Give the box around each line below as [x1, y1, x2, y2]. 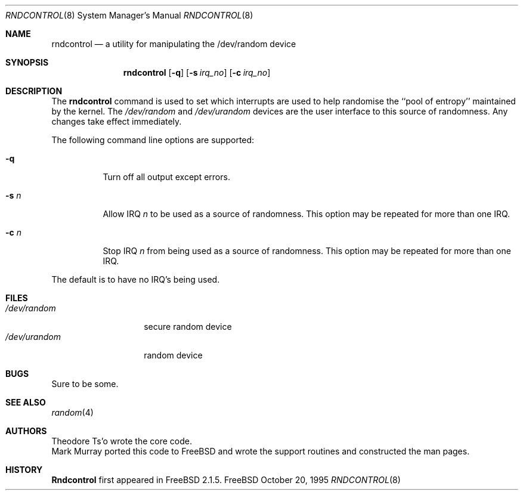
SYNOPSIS [5, 57, 49, 67]
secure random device [144, 321, 232, 332]
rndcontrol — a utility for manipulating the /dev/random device [51, 39, 296, 49]
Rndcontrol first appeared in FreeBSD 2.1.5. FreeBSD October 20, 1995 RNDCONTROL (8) [51, 475, 401, 485]
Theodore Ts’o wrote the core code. [51, 436, 192, 446]
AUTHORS [5, 426, 47, 436]
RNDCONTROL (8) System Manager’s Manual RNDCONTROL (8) [5, 10, 253, 20]
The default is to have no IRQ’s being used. [51, 274, 220, 284]
